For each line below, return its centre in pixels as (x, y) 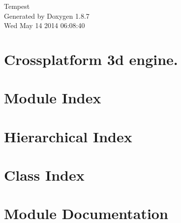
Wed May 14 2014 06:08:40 (45, 25)
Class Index (44, 175)
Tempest (17, 6)
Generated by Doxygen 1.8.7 (47, 16)
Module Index (53, 98)
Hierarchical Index (68, 136)
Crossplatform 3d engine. (91, 59)
